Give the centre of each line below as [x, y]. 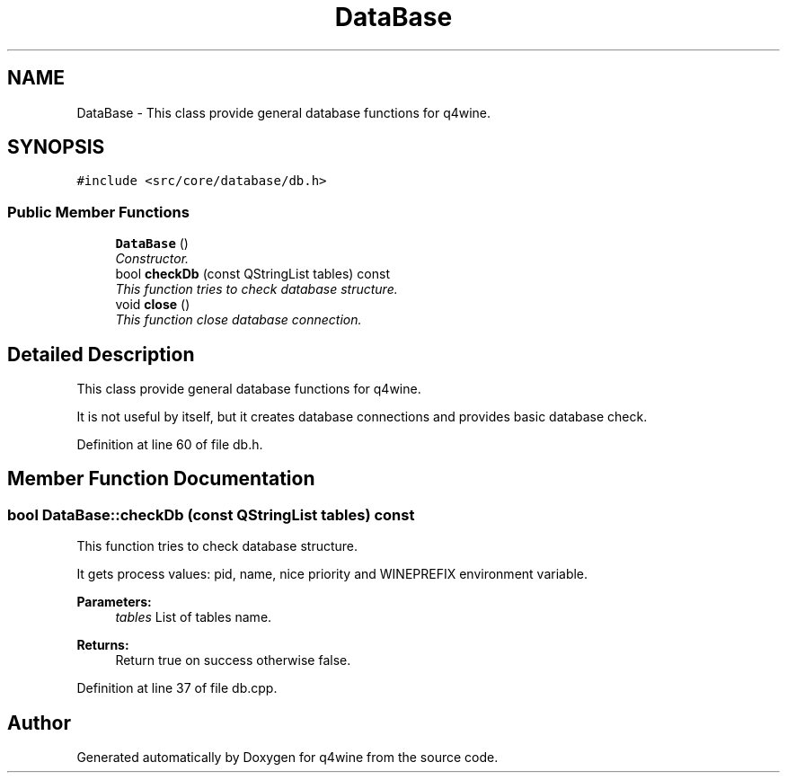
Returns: [103, 645]
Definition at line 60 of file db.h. [170, 445]
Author [39, 722]
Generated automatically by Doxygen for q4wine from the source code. [287, 758]
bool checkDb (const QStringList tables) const [252, 274]
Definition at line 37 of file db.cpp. [177, 688]
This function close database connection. [239, 320]
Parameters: [114, 602]
